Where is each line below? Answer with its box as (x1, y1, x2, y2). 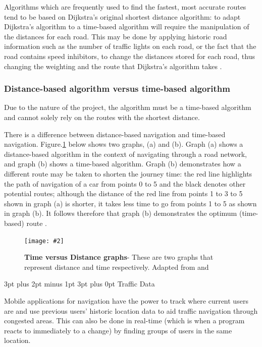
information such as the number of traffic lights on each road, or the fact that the (4, 41, 256, 51)
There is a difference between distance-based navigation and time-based (4, 129, 226, 139)
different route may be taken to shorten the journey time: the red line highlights (4, 168, 252, 179)
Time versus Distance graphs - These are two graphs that (24, 252, 214, 262)
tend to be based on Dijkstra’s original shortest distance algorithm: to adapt (4, 11, 241, 22)
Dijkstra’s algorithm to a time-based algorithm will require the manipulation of (4, 21, 249, 32)
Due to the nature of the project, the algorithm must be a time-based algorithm (4, 102, 251, 112)
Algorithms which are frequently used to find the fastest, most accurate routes (4, 2, 246, 12)
